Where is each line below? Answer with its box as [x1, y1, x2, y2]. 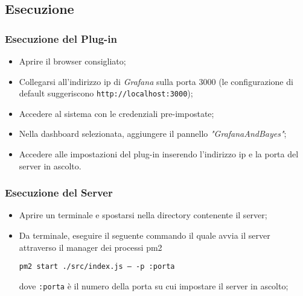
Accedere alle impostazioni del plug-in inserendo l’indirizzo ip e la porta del [19, 148, 299, 160]
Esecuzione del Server [5, 185, 113, 200]
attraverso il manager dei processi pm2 [19, 241, 162, 253]
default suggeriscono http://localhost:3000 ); [19, 87, 193, 99]
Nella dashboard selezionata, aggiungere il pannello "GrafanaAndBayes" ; [19, 127, 287, 140]
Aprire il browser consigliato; [19, 55, 126, 67]
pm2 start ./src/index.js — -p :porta [19, 262, 175, 271]
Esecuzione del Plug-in [5, 31, 117, 46]
